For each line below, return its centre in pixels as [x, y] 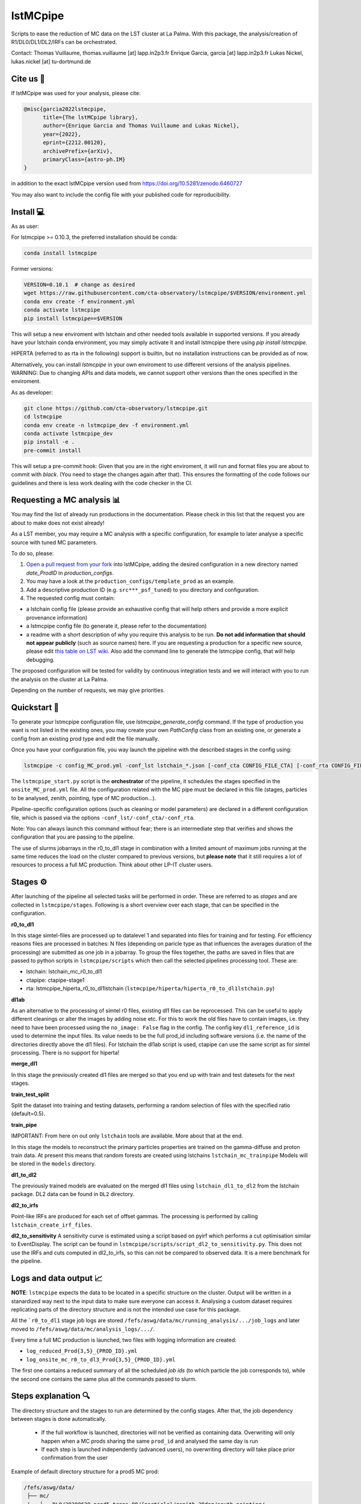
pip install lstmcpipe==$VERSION [73, 318]
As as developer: [32, 392]
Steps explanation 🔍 [51, 1396]
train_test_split [30, 1094]
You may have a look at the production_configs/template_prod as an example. [131, 581]
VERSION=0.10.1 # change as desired [79, 285]
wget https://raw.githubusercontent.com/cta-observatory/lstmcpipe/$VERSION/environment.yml [165, 293]
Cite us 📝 [28, 79]
